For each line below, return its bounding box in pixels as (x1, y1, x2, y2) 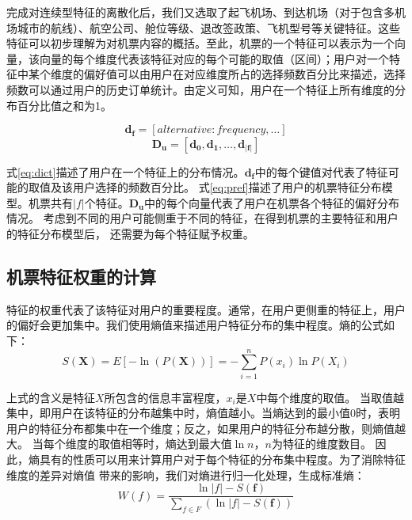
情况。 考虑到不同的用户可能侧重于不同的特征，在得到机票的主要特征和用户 (6, 210, 399, 226)
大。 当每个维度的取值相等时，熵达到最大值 (6, 435, 232, 452)
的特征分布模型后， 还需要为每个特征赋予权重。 (6, 225, 254, 241)
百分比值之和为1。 (17, 97, 112, 113)
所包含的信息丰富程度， (104, 389, 227, 405)
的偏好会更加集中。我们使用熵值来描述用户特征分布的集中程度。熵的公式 (6, 317, 383, 333)
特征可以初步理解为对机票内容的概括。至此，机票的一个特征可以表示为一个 (6, 35, 395, 51)
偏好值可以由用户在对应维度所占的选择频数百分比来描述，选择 (83, 66, 406, 82)
